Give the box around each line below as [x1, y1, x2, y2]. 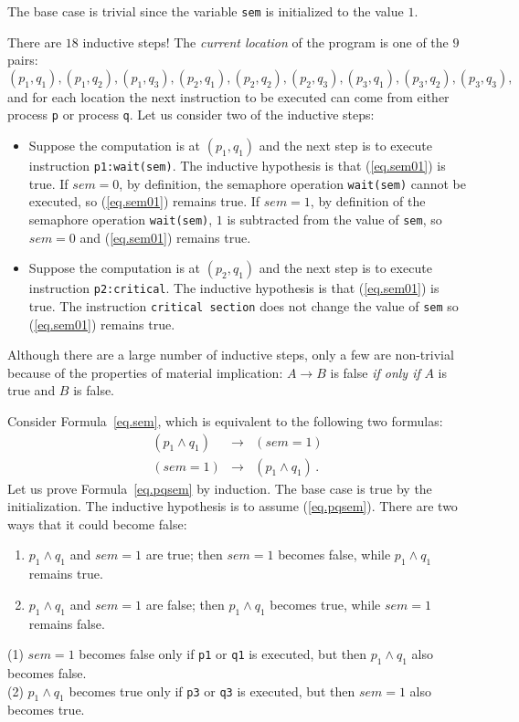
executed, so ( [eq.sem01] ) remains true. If [28, 192, 260, 211]
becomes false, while [278, 545, 391, 564]
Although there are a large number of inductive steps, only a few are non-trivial [7, 345, 454, 364]
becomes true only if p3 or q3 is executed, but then [69, 681, 355, 700]
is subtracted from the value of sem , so [227, 210, 442, 228]
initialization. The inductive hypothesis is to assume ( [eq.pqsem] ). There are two [7, 497, 458, 516]
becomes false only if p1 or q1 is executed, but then [79, 644, 367, 664]
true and [7, 381, 56, 400]
